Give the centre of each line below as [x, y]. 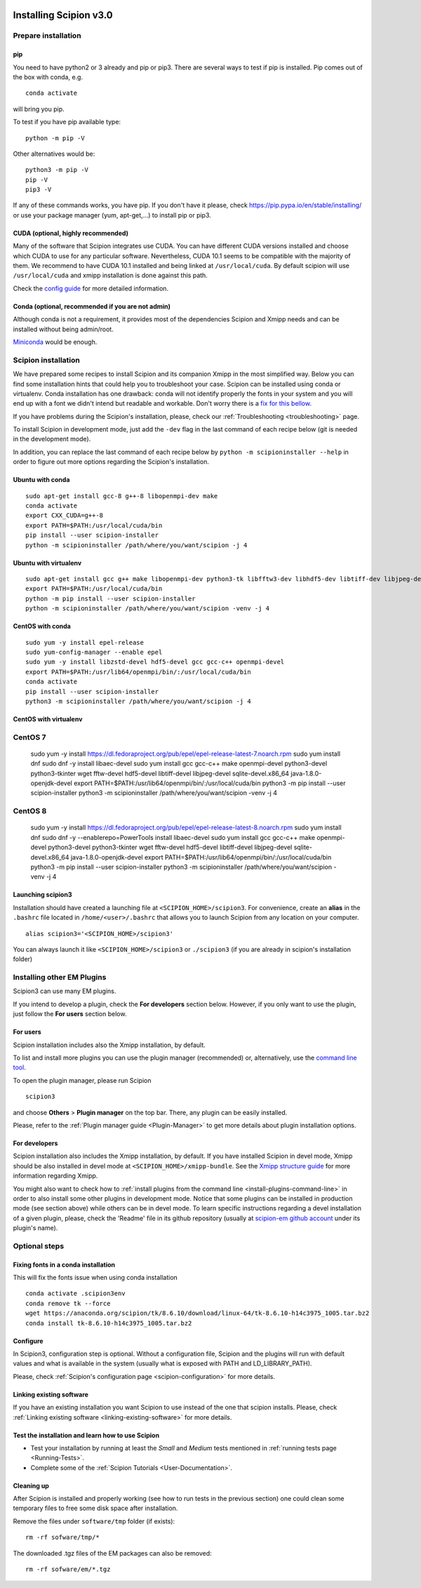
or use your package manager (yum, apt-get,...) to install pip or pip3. [112, 215]
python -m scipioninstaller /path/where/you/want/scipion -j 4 [136, 545]
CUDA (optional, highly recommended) [71, 233]
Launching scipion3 [42, 895]
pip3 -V [39, 190]
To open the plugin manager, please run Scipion [82, 1080]
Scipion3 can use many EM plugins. [65, 991]
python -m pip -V [55, 138]
